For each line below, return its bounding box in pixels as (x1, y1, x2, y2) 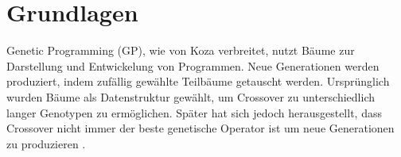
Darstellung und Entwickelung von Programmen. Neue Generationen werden (6, 57, 380, 74)
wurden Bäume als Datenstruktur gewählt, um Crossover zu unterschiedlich (6, 88, 375, 105)
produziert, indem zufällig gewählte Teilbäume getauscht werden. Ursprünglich (6, 73, 390, 90)
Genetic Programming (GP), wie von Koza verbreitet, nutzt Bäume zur (6, 42, 355, 59)
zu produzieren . (6, 135, 86, 151)
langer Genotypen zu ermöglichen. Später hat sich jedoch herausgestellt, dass (6, 104, 382, 121)
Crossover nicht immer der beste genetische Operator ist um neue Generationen (6, 120, 395, 136)
